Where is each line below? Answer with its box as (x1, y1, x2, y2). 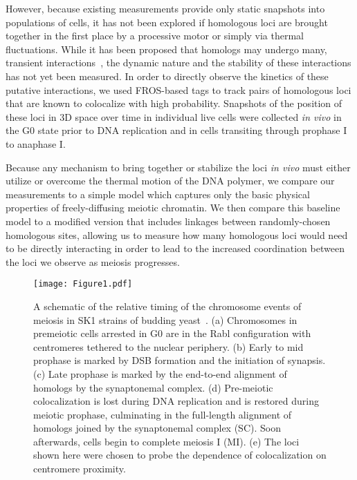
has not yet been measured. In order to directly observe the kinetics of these (6, 68, 329, 83)
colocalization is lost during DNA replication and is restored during (33, 394, 319, 408)
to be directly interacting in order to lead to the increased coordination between (6, 241, 345, 256)
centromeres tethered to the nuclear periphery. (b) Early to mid (33, 339, 304, 354)
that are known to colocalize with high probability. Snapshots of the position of (6, 96, 342, 111)
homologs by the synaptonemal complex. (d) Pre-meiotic (33, 380, 273, 394)
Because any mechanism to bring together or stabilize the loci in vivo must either (6, 160, 351, 174)
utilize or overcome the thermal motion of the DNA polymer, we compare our (6, 173, 335, 188)
